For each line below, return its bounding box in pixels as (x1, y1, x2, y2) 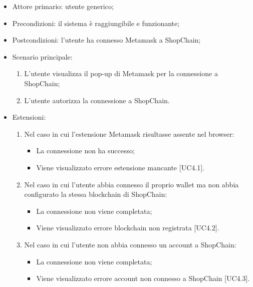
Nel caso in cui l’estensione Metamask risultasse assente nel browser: (24, 128, 234, 139)
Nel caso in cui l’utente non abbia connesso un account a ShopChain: (24, 239, 236, 249)
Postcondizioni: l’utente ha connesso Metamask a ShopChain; (12, 35, 201, 45)
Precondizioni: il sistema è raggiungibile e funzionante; (12, 18, 180, 28)
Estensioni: (12, 112, 46, 122)
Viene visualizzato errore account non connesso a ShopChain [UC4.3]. (36, 273, 250, 283)
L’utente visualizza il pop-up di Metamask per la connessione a (24, 68, 218, 79)
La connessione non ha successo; (36, 145, 135, 156)
